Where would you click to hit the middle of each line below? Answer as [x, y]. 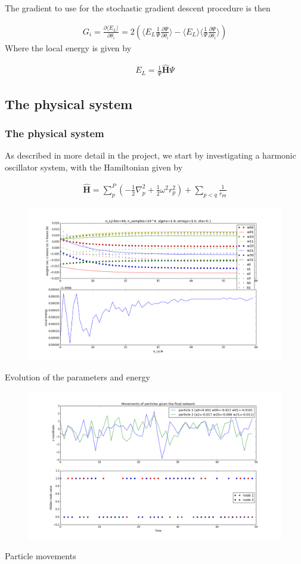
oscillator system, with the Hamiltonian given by [94, 167]
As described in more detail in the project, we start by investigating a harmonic [150, 155]
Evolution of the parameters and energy [77, 376]
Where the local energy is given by [68, 47]
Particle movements [41, 556]
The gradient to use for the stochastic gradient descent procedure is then [138, 8]
